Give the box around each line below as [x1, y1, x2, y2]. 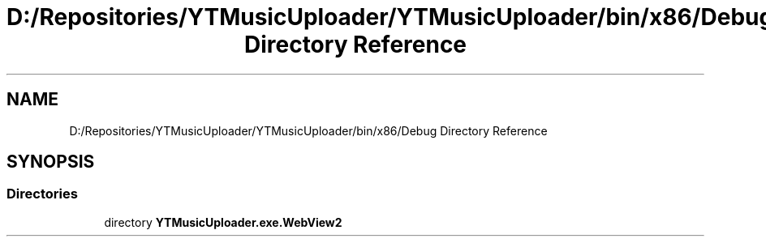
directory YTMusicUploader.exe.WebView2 [104, 215, 342, 229]
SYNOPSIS [6, 151, 95, 173]
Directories [6, 185, 78, 202]
